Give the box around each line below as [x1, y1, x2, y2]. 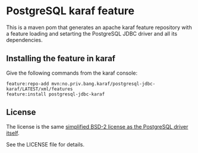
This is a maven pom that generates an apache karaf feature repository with [6, 24, 192, 31]
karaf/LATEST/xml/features [6, 86, 73, 92]
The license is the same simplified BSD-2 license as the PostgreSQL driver [6, 123, 188, 130]
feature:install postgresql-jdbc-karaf [6, 91, 105, 97]
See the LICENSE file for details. [6, 141, 85, 148]
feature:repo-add [6, 81, 49, 87]
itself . [6, 129, 20, 136]
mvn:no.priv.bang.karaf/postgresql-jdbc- [51, 81, 156, 87]
